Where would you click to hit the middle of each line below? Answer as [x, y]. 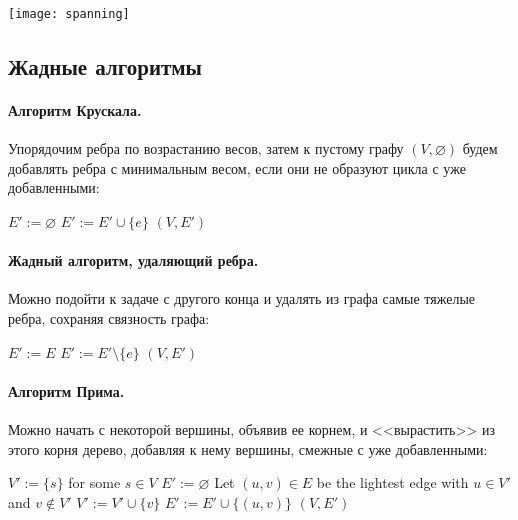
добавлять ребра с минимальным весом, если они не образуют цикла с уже [237, 167]
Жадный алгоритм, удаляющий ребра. [133, 260]
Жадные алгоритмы [105, 66]
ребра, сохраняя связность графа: [109, 318]
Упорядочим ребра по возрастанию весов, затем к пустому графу [206, 148]
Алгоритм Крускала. [75, 110]
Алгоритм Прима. [66, 390]
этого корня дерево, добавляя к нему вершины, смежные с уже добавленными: [248, 448]
